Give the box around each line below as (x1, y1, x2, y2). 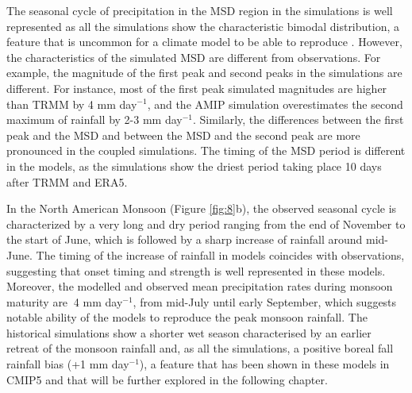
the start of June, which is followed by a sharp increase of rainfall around (6, 231, 363, 248)
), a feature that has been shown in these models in (139, 356, 390, 372)
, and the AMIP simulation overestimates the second (147, 95, 403, 112)
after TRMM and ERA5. (6, 173, 128, 190)
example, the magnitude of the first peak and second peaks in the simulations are (6, 64, 402, 81)
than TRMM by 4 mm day (6, 95, 137, 112)
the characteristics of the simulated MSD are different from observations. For (6, 48, 381, 65)
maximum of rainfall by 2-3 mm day (6, 111, 183, 128)
